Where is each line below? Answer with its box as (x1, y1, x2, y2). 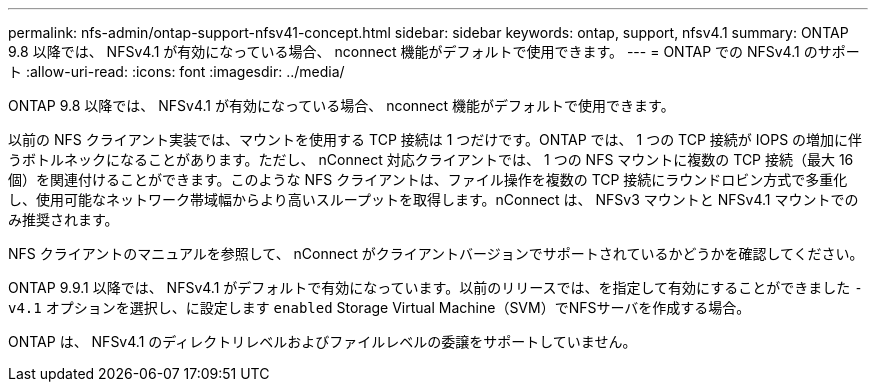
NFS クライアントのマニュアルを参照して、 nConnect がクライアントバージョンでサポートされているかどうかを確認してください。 (8, 245, 864, 262)
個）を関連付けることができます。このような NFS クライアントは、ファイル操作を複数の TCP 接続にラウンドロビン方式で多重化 (8, 171, 848, 188)
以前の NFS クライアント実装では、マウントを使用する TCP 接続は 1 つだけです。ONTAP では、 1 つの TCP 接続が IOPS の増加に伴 (8, 131, 863, 148)
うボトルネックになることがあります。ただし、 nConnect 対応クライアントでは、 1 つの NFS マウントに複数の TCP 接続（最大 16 (8, 151, 854, 168)
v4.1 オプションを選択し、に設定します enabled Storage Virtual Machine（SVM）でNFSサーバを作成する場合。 (8, 299, 751, 316)
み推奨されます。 (8, 211, 119, 228)
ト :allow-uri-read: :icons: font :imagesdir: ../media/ (8, 63, 345, 80)
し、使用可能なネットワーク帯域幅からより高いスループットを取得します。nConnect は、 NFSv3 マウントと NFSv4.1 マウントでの (8, 191, 859, 208)
